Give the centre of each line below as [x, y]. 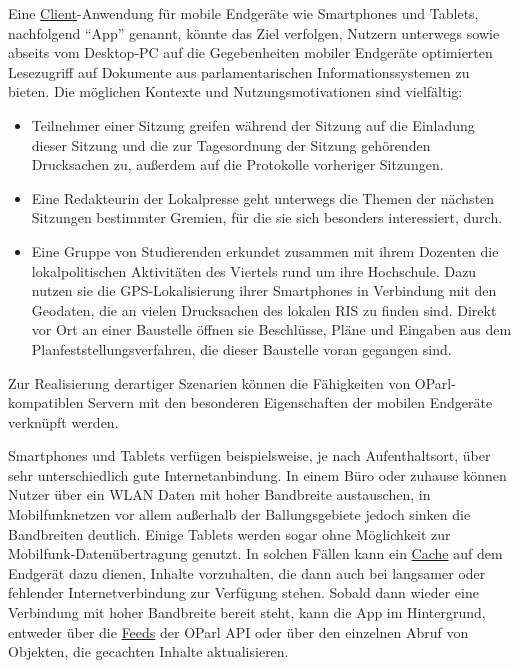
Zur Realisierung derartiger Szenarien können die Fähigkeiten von [209, 382]
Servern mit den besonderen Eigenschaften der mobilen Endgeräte [290, 402]
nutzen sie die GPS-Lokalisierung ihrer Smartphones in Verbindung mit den [264, 290]
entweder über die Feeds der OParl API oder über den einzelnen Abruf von [238, 631]
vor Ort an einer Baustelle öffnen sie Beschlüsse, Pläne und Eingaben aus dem [271, 329]
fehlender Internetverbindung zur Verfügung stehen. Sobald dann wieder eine [243, 592]
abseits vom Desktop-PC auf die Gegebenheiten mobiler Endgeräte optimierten [250, 52]
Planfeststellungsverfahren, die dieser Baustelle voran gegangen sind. [241, 348]
